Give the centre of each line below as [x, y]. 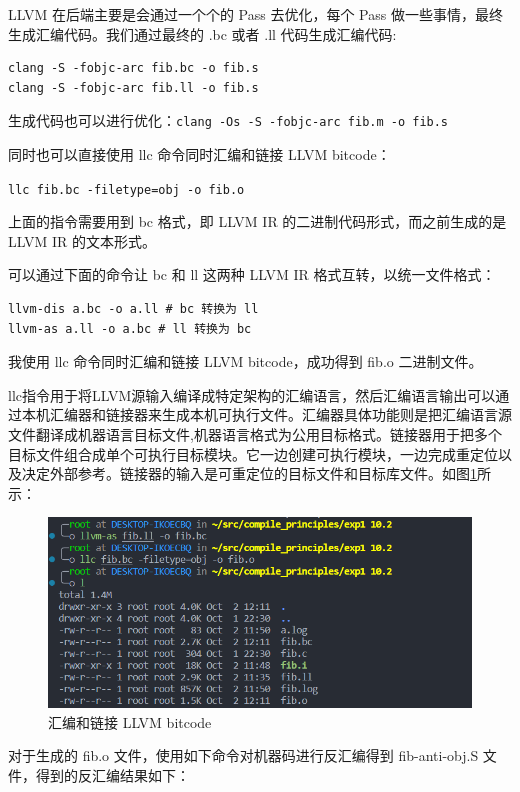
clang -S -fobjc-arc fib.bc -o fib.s [133, 68]
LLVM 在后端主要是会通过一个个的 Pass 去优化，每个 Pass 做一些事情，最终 [255, 14]
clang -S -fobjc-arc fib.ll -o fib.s [133, 87]
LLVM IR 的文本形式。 [82, 240]
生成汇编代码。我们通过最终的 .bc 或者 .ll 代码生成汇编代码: [202, 33]
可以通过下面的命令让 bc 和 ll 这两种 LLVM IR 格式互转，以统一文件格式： [252, 274]
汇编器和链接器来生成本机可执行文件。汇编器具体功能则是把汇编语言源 [280, 414]
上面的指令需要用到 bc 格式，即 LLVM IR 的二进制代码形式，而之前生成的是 [257, 221]
